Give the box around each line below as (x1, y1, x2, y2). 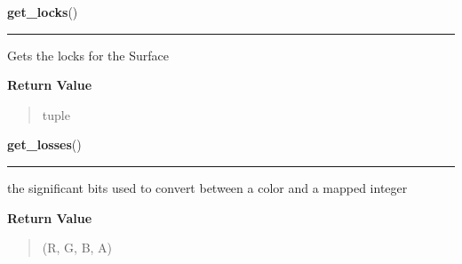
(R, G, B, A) (42, 238, 113, 257)
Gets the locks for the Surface (7, 45, 169, 64)
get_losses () (7, 135, 82, 154)
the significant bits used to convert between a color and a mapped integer (7, 178, 408, 196)
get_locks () (7, 3, 78, 20)
